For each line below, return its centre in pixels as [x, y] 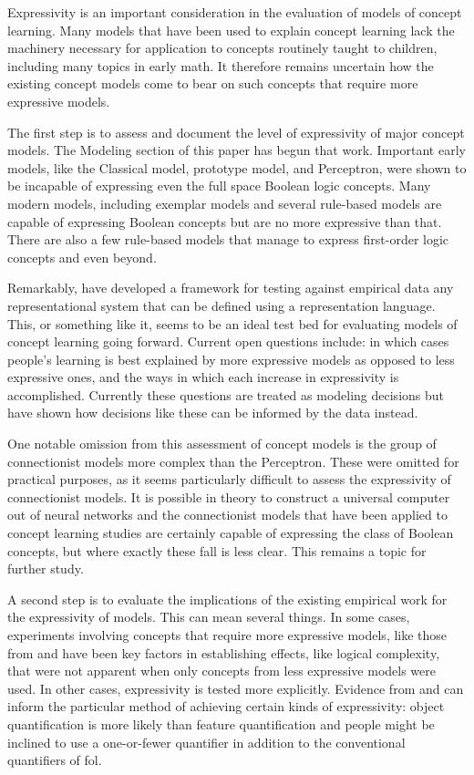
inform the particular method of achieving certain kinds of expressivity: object [226, 706]
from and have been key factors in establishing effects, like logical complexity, [224, 652]
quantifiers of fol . [55, 760]
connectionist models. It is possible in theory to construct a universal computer [229, 496]
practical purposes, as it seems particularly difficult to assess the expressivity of [229, 479]
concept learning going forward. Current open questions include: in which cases [228, 341]
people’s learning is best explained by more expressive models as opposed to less [231, 359]
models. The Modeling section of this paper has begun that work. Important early [237, 150]
